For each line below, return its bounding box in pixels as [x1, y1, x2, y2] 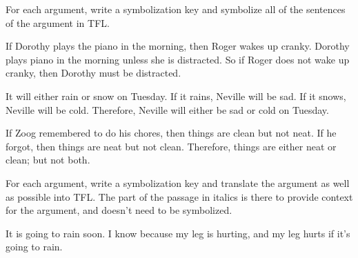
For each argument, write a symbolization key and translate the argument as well [6, 175, 350, 190]
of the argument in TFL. [6, 15, 110, 30]
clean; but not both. [6, 152, 90, 167]
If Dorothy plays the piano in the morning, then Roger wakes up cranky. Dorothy [6, 39, 350, 53]
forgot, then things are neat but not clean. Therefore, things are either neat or [6, 139, 337, 153]
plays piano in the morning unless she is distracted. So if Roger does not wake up [6, 52, 350, 66]
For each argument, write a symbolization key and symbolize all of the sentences [6, 2, 346, 16]
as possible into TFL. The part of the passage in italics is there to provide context [6, 189, 353, 204]
